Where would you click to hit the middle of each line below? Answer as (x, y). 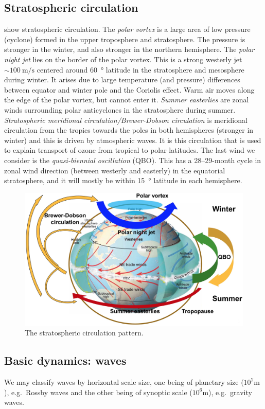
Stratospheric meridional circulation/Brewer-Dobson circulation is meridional (126, 120)
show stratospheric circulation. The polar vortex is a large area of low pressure (127, 29)
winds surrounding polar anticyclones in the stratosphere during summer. (120, 109)
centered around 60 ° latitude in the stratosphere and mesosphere (140, 69)
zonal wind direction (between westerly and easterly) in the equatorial (115, 170)
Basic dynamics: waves (65, 360)
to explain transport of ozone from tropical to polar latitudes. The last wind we (130, 150)
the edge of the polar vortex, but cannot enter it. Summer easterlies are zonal (127, 100)
